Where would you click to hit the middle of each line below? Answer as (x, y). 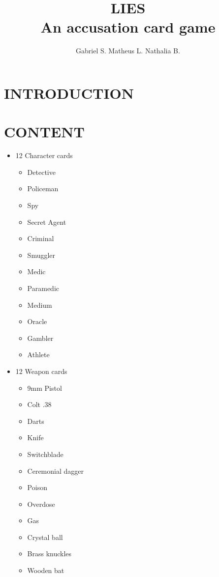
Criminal (41, 238)
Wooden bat (46, 570)
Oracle (37, 321)
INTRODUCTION (69, 93)
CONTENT (44, 132)
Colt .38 (39, 404)
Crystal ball (45, 537)
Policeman (43, 188)
